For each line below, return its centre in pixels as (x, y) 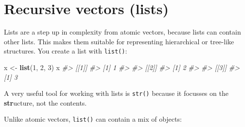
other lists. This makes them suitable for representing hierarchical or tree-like (119, 41)
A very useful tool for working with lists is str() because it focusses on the (116, 93)
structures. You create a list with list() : (66, 51)
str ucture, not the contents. (45, 102)
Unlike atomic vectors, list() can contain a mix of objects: (93, 119)
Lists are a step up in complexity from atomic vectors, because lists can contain (122, 32)
